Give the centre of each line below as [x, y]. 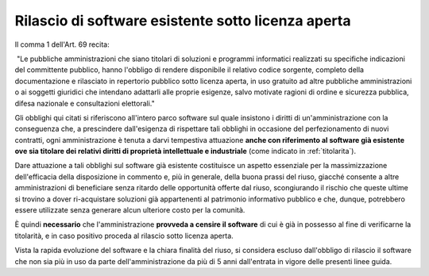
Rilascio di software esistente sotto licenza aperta [183, 21]
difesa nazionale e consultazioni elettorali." [85, 103]
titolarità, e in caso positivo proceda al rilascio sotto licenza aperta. [124, 236]
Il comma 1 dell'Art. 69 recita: [62, 44]
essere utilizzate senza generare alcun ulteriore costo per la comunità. [130, 210]
